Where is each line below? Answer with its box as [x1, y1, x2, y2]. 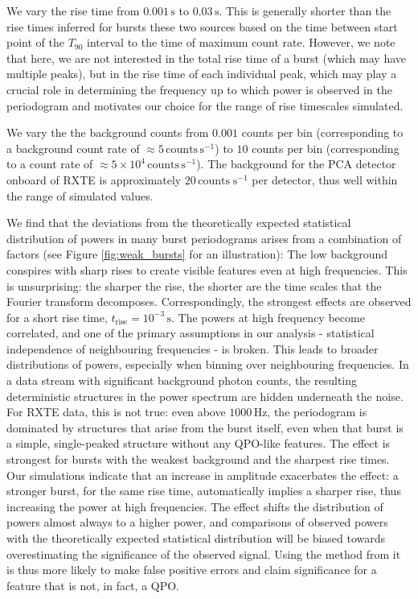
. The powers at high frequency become [171, 308, 365, 325]
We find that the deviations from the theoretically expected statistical [6, 214, 351, 231]
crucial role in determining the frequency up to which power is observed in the [6, 81, 392, 97]
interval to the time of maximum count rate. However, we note [87, 34, 395, 51]
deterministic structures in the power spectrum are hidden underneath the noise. [6, 387, 404, 404]
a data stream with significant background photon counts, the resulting [6, 372, 358, 389]
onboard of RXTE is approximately [6, 171, 182, 188]
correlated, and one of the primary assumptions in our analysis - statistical [6, 324, 375, 341]
